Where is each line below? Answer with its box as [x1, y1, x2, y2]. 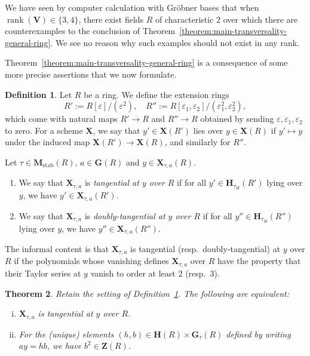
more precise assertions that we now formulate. [5, 67, 177, 80]
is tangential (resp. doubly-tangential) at [130, 243, 281, 255]
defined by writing [226, 327, 291, 340]
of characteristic [155, 13, 214, 25]
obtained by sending [200, 112, 274, 125]
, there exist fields [78, 13, 144, 25]
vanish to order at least [90, 266, 176, 279]
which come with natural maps [5, 112, 118, 125]
